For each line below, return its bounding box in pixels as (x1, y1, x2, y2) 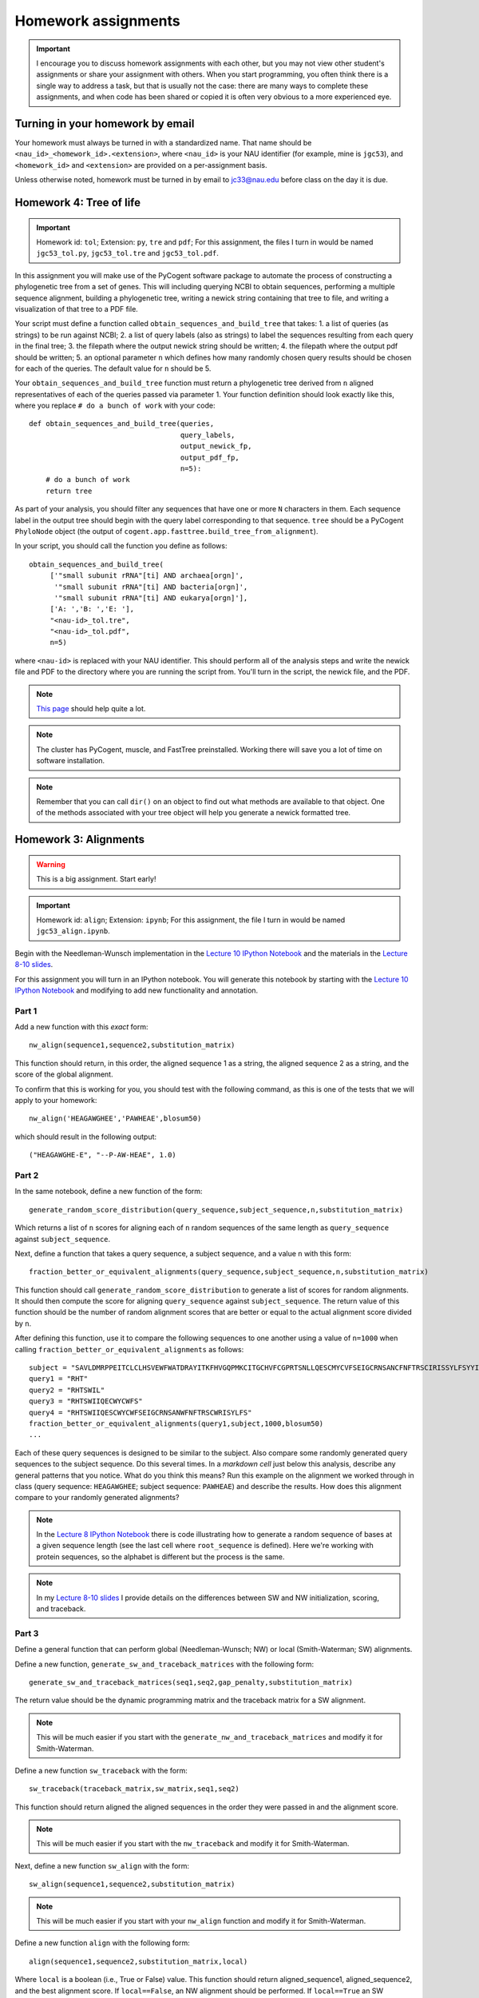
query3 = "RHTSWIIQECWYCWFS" (29, 1397, 143, 1406)
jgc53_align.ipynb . (36, 926, 111, 936)
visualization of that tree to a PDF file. (14, 304, 139, 313)
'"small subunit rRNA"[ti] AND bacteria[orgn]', (53, 582, 248, 591)
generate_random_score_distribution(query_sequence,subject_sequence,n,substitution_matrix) (29, 1205, 404, 1214)
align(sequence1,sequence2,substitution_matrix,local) (29, 1956, 248, 1966)
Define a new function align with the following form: (14, 1938, 191, 1948)
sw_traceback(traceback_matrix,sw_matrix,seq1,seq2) (29, 1785, 239, 1793)
